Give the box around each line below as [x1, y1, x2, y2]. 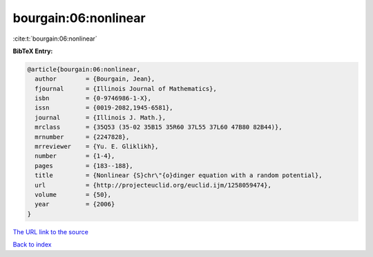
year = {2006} [35, 201, 115, 208]
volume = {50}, [35, 191, 112, 198]
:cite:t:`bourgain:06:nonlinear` [12, 34, 98, 43]
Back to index [12, 240, 52, 249]
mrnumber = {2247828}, [35, 133, 130, 141]
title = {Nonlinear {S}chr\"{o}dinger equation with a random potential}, [35, 172, 323, 179]
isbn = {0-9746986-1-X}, [35, 94, 152, 103]
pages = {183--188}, [35, 162, 134, 169]
